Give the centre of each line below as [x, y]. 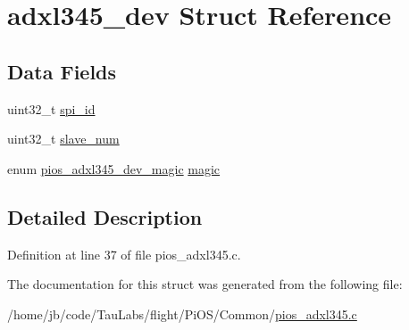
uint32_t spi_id [51, 108]
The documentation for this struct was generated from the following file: [205, 284]
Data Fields [62, 71]
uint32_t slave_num [63, 139]
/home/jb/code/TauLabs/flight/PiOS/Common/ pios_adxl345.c [182, 313]
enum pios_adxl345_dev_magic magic [114, 168]
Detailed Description [105, 216]
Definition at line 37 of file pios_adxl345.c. [124, 254]
